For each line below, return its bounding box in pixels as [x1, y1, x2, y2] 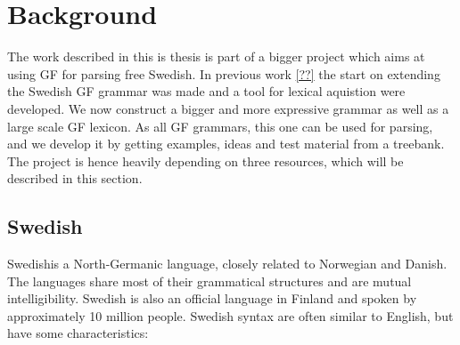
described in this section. [7, 169, 143, 188]
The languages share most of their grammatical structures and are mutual [7, 271, 412, 290]
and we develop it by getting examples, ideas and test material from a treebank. [7, 134, 445, 153]
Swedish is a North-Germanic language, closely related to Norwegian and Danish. [7, 254, 448, 273]
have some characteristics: [7, 324, 149, 342]
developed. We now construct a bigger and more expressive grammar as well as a [7, 99, 449, 117]
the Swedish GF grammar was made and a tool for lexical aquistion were [7, 82, 406, 100]
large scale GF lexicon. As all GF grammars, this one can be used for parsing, [7, 116, 433, 135]
